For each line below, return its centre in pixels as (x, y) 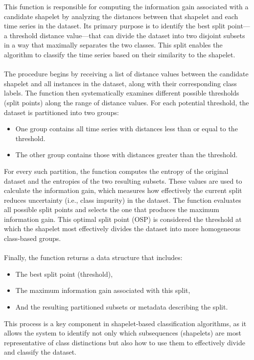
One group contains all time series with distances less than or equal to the (127, 129)
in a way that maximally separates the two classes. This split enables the (113, 45)
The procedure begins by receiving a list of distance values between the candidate (126, 74)
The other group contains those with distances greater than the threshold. (127, 155)
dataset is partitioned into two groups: (61, 112)
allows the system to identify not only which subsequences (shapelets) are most (123, 333)
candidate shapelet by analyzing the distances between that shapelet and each (121, 16)
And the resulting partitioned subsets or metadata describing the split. (122, 307)
